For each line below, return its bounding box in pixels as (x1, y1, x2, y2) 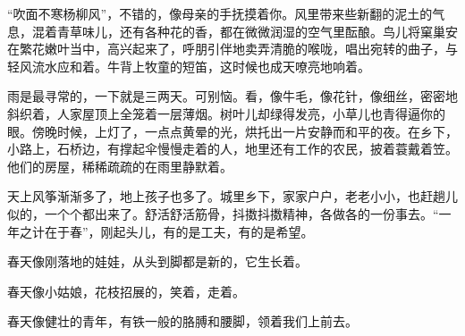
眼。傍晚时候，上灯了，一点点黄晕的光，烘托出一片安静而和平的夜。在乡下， (7, 122, 458, 140)
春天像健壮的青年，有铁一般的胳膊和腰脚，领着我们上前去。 (7, 312, 358, 331)
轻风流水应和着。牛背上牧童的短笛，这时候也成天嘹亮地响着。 (7, 56, 370, 75)
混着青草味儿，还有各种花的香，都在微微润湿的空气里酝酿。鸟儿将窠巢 (31, 21, 445, 40)
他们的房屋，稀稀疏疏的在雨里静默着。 (7, 156, 232, 175)
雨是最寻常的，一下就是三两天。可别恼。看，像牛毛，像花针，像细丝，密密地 (7, 87, 458, 105)
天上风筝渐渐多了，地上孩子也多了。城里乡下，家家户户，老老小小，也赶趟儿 (7, 187, 458, 206)
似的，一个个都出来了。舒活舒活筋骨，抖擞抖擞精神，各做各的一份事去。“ (7, 204, 439, 223)
